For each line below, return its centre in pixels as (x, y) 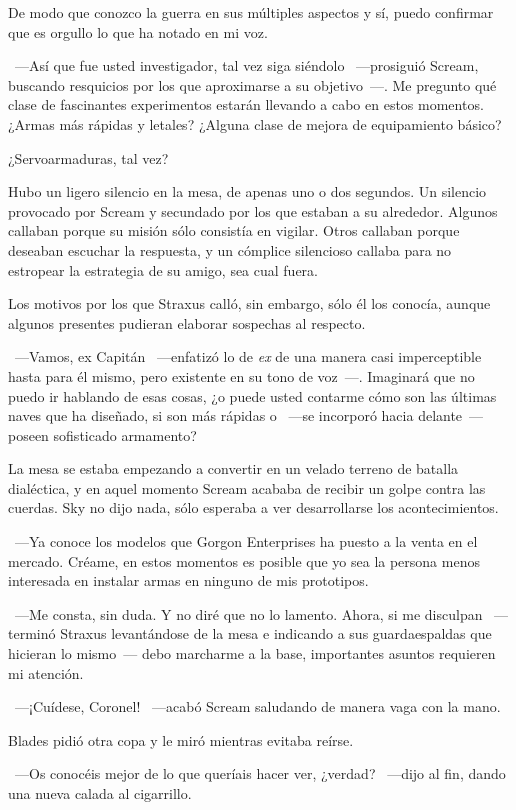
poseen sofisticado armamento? (102, 434)
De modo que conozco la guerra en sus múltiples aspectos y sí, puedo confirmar (251, 12)
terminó (32, 633)
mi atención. (46, 672)
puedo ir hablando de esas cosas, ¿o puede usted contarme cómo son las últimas (252, 395)
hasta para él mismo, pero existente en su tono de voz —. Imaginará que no (241, 375)
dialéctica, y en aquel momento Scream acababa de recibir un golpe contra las (247, 487)
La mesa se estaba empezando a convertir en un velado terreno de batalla (233, 468)
